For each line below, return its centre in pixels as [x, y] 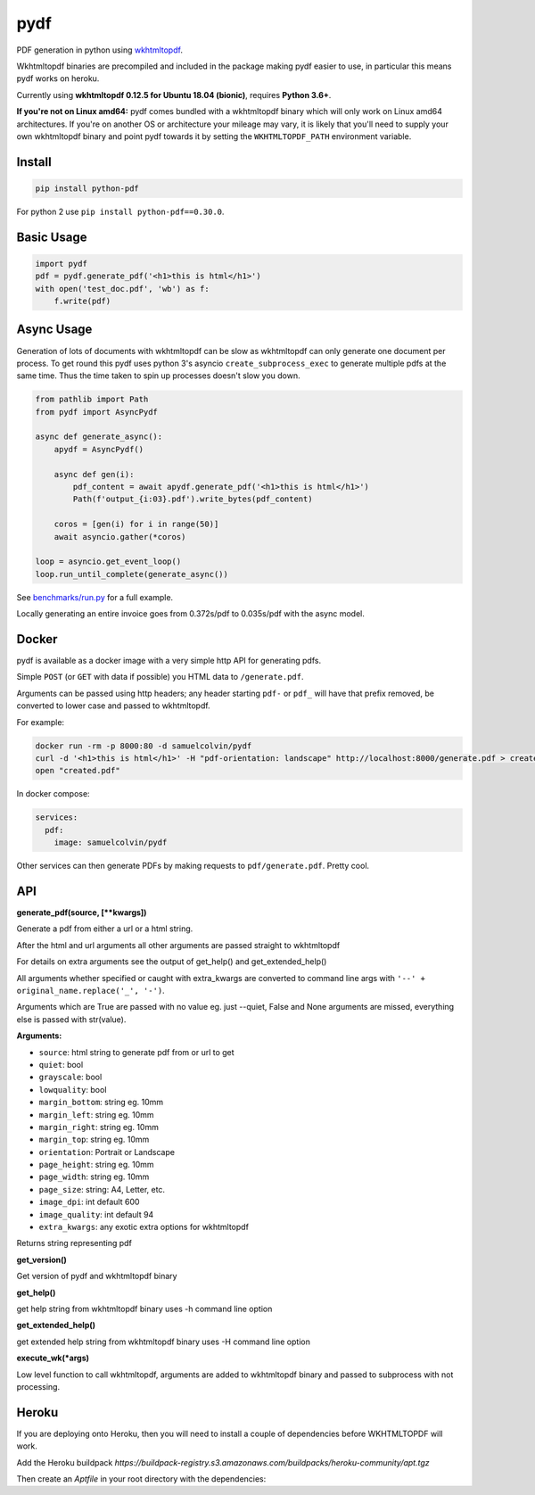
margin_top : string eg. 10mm [94, 1140]
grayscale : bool [70, 1077]
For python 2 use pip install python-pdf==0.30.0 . [120, 211]
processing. [38, 1386]
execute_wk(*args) [53, 1358]
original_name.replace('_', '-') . [91, 990]
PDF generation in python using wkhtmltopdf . [99, 50]
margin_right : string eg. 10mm [99, 1127]
